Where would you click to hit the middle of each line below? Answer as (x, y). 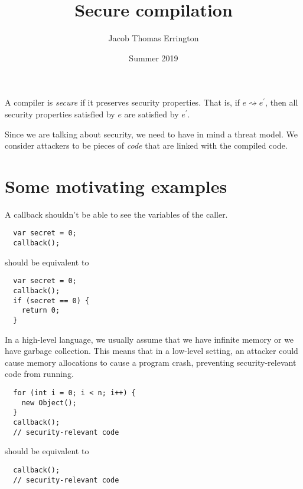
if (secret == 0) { (51, 301)
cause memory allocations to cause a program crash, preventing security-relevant (151, 362)
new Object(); (49, 403)
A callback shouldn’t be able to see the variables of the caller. (116, 214)
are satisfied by (151, 114)
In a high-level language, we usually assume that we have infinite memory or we (149, 339)
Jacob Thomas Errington (154, 38)
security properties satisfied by (60, 114)
